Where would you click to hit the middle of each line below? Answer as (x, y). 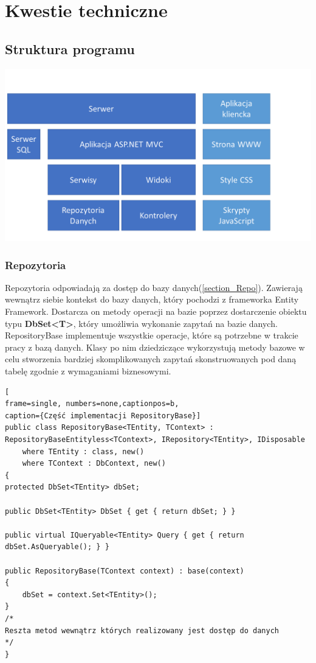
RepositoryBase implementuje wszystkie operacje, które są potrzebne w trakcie (152, 335)
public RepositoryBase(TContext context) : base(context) (125, 571)
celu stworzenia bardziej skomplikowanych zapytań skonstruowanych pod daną (151, 359)
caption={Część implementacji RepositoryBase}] (103, 416)
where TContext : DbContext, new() (94, 464)
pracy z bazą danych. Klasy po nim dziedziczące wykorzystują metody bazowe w (155, 347)
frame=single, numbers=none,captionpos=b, (92, 404)
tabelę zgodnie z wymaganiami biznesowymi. (88, 371)
